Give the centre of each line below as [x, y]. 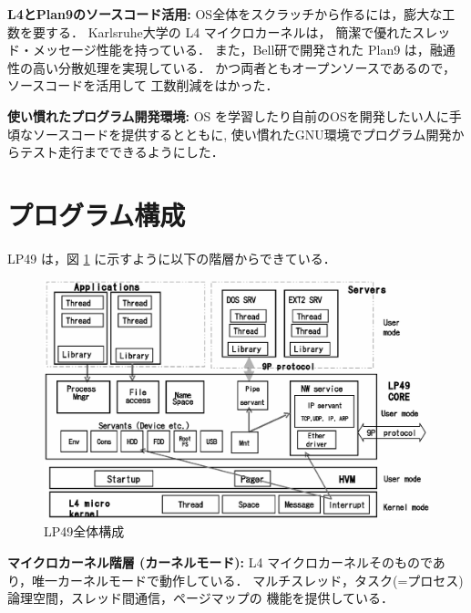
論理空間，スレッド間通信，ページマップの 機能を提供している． [200, 598]
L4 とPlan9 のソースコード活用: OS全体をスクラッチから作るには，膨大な [225, 14]
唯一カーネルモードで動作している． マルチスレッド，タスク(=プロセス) [248, 580]
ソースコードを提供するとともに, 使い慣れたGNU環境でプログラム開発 [242, 134]
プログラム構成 [97, 214]
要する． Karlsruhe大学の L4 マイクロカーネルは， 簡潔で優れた [222, 31]
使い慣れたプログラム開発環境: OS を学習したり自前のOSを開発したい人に [228, 115]
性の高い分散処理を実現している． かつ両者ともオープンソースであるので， [231, 67]
